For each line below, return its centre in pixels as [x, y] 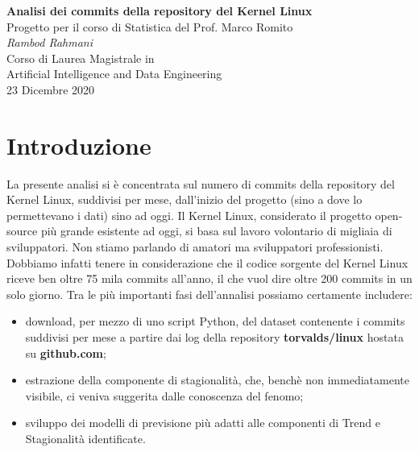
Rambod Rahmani [50, 42]
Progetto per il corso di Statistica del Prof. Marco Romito [150, 26]
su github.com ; [66, 352]
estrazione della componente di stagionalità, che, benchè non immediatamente [217, 380]
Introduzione [79, 145]
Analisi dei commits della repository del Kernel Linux [160, 10]
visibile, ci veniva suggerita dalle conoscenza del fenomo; [164, 395]
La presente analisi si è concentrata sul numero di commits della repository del [201, 183]
